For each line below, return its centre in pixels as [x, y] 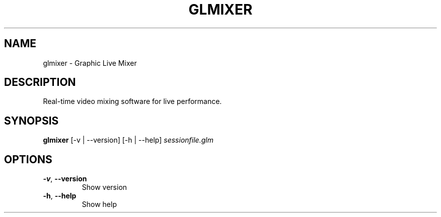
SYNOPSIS [31, 121]
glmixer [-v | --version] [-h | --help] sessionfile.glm [128, 140]
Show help [99, 204]
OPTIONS [28, 159]
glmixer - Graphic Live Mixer [90, 63]
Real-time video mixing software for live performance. [132, 101]
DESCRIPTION [40, 82]
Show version [104, 187]
